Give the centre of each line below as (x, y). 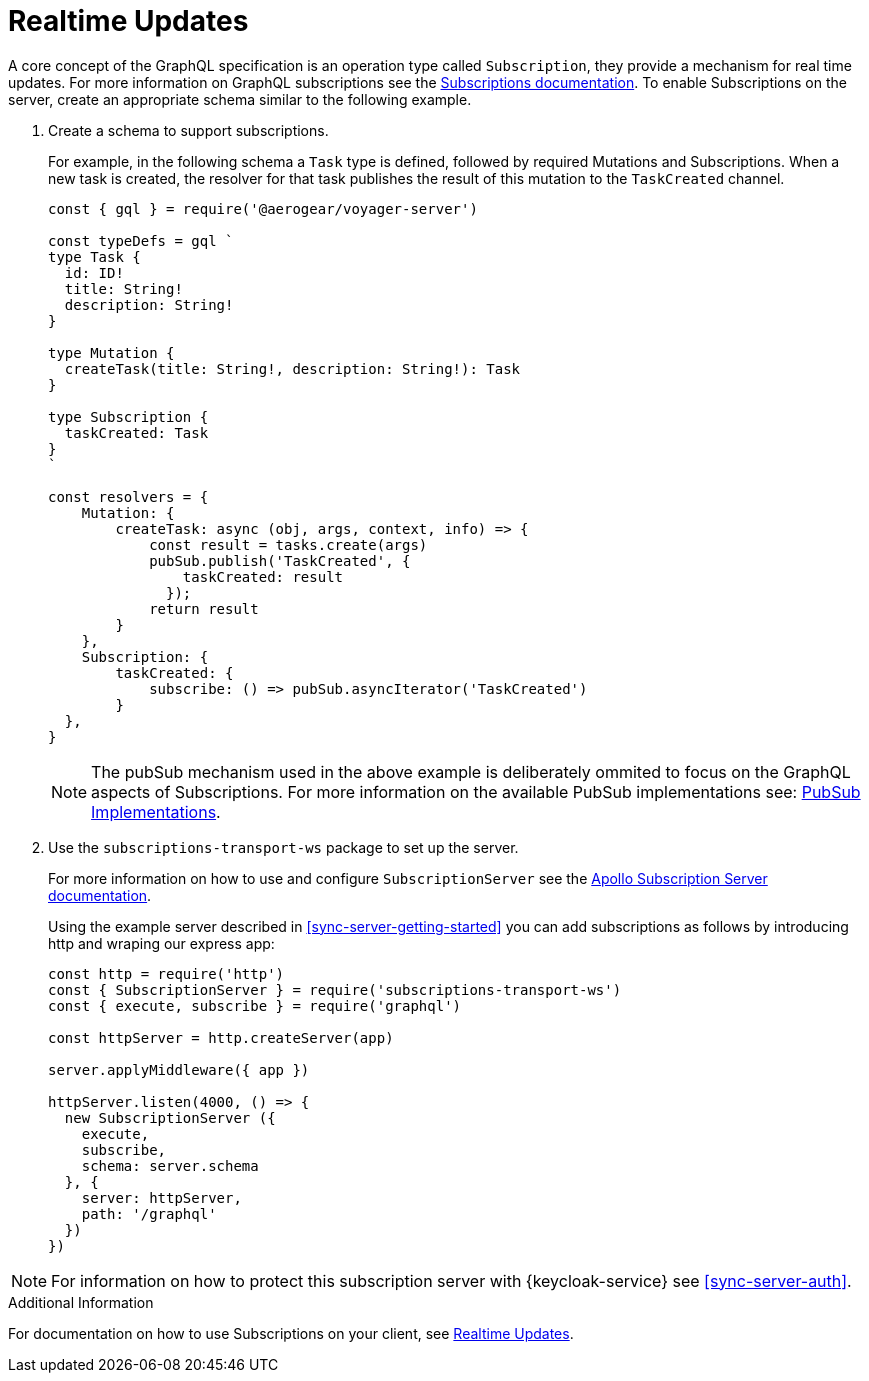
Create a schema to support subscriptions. (188, 130)
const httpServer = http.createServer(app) (221, 1037)
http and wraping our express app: (161, 943)
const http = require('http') (166, 973)
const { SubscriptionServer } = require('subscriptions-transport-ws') (335, 989)
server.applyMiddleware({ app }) (179, 1069)
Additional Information (81, 1302)
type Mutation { (111, 352)
